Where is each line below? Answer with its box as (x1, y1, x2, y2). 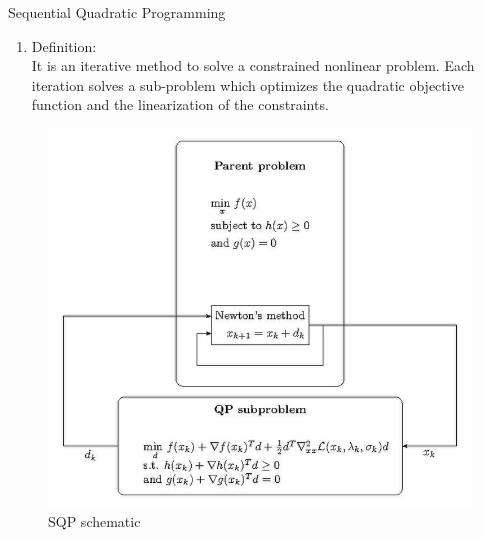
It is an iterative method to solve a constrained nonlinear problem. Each (31, 55, 475, 76)
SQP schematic (48, 510, 141, 531)
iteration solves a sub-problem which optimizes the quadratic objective (31, 74, 464, 95)
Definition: (31, 35, 97, 56)
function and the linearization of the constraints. (31, 94, 329, 115)
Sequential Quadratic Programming (8, 2, 226, 22)
